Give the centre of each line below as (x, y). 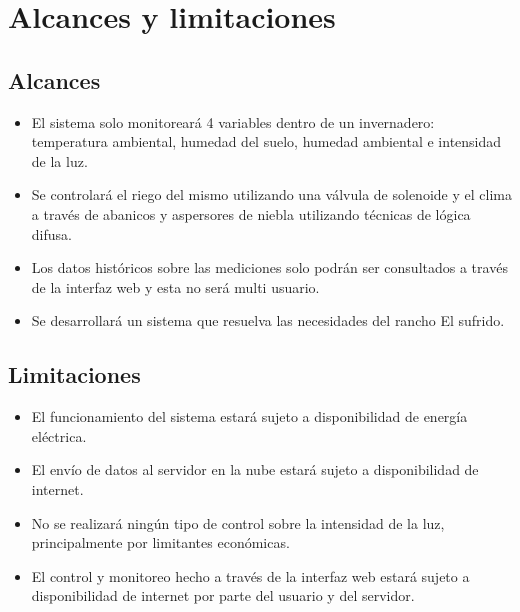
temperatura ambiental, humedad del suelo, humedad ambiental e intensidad (266, 141)
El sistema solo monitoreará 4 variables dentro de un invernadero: (233, 121)
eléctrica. (59, 435)
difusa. (51, 233)
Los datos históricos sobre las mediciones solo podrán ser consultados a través (269, 267)
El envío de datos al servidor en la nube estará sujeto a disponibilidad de (255, 469)
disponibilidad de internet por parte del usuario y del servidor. (223, 595)
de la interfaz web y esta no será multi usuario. (175, 286)
